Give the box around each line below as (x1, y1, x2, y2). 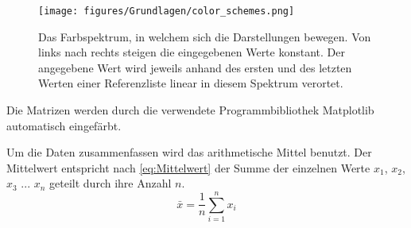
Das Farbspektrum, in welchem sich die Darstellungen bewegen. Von (38, 28, 371, 44)
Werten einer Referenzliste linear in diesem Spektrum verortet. (38, 75, 343, 91)
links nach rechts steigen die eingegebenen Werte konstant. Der (38, 44, 345, 60)
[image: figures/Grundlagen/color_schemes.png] (38, 6, 295, 17)
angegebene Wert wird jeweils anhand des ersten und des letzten (38, 59, 352, 75)
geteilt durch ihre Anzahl (49, 175, 172, 191)
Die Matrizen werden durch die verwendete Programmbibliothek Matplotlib (6, 102, 374, 118)
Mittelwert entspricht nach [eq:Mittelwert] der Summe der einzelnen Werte (6, 159, 370, 176)
